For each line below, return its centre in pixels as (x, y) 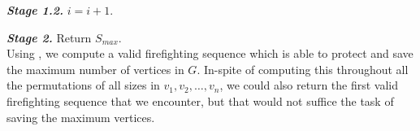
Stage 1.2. (35, 10)
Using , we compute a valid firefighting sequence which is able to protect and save (210, 53)
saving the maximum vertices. (81, 117)
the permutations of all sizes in (83, 85)
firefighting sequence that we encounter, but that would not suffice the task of (200, 100)
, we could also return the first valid (309, 85)
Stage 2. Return (49, 37)
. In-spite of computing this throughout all (303, 69)
